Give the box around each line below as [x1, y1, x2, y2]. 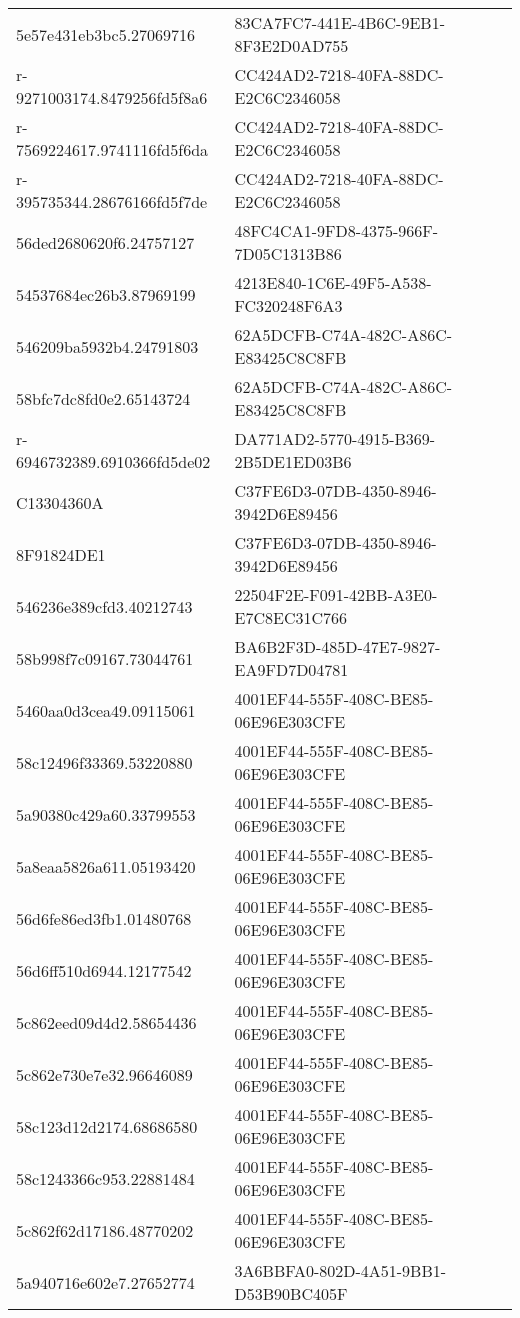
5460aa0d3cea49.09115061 [16, 698, 196, 722]
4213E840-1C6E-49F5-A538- [234, 271, 432, 294]
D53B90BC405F [234, 1282, 348, 1305]
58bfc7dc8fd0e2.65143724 [16, 386, 191, 410]
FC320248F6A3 [234, 294, 343, 317]
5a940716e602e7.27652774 [16, 1270, 195, 1294]
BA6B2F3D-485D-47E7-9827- [234, 635, 441, 658]
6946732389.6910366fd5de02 [16, 450, 211, 473]
